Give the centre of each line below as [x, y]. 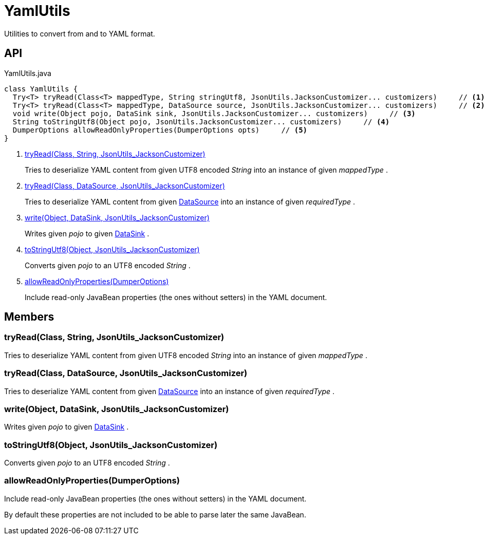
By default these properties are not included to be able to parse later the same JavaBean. [155, 514]
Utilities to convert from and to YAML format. [80, 33]
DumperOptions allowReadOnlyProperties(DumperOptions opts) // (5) [160, 130]
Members [29, 317]
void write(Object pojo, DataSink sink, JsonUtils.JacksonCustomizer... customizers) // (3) [214, 113]
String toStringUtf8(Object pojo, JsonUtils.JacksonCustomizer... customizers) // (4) [201, 122]
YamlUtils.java [28, 73]
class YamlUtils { [41, 89]
